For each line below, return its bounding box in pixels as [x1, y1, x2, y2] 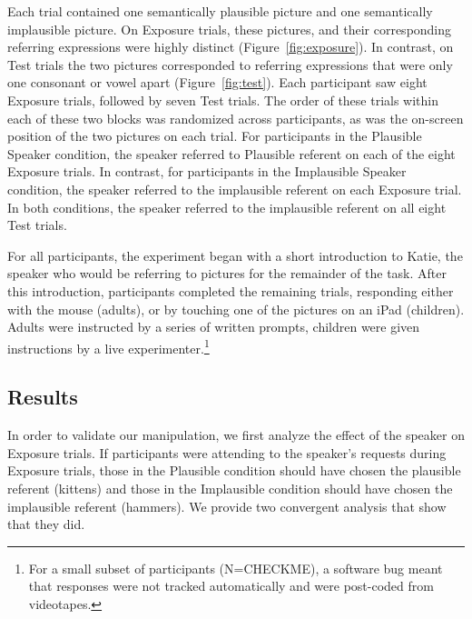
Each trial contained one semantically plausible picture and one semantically [7, 2, 433, 20]
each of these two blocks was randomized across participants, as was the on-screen [7, 108, 464, 127]
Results [7, 383, 78, 411]
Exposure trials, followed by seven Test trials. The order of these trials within [7, 90, 439, 109]
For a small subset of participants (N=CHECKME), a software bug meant [28, 558, 443, 577]
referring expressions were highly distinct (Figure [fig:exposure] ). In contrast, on [7, 37, 454, 56]
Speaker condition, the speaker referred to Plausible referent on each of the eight [7, 144, 456, 163]
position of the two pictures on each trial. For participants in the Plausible [7, 126, 422, 145]
